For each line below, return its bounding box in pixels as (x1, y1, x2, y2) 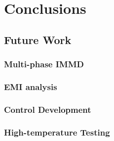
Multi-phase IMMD (4, 58, 84, 70)
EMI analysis (4, 80, 57, 93)
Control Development (4, 103, 91, 115)
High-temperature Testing (4, 126, 110, 138)
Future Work (4, 32, 72, 47)
